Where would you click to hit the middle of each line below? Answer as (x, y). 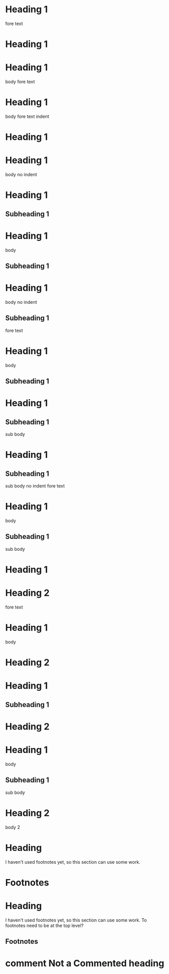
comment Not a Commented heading (85, 964)
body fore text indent (27, 116)
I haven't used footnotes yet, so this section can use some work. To (76, 920)
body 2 (13, 827)
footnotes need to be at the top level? (45, 926)
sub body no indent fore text (35, 486)
